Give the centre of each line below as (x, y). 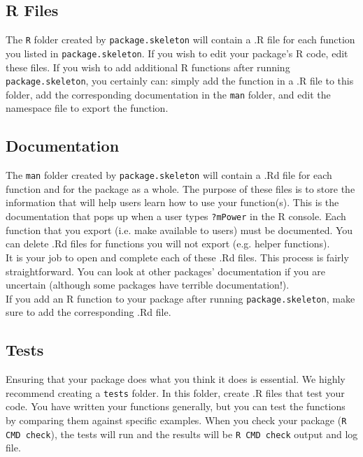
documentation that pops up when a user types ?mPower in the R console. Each (176, 216)
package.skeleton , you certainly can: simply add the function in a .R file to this (180, 81)
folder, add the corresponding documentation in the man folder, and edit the (168, 94)
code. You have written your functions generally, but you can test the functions (176, 406)
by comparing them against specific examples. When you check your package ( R (176, 420)
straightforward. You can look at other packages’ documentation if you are (165, 271)
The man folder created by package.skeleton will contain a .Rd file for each (169, 175)
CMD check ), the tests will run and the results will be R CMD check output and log (182, 434)
